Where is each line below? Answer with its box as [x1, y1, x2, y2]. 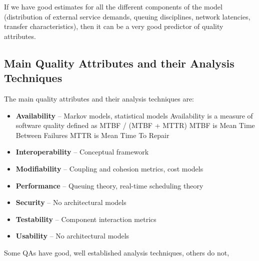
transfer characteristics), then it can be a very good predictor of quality [4, 21, 223, 31]
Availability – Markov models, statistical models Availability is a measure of [15, 110, 253, 120]
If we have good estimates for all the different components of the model [4, 1, 222, 11]
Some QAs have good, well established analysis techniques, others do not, [4, 247, 229, 257]
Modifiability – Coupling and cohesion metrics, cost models [15, 163, 203, 173]
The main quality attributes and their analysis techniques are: [4, 93, 194, 103]
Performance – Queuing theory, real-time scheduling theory [15, 180, 203, 190]
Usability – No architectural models [15, 230, 129, 241]
